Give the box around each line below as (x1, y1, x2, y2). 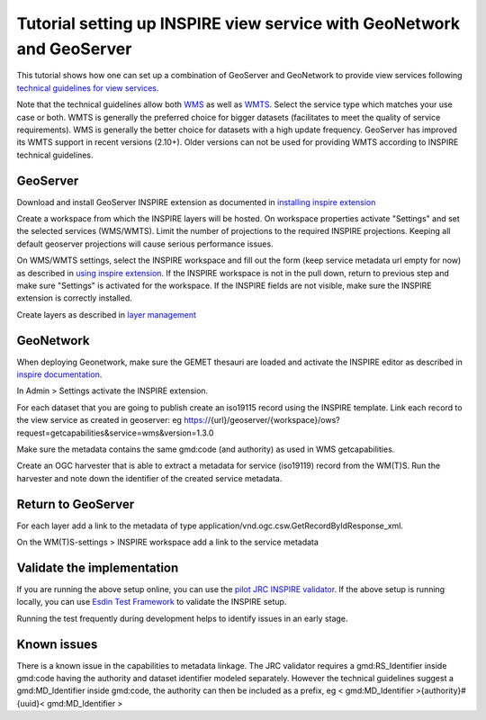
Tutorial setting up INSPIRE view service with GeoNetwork (16, 13, 461, 33)
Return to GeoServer (16, 496, 135, 512)
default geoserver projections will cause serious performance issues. (16, 238, 274, 249)
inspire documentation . (16, 369, 103, 380)
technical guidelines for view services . (16, 82, 159, 94)
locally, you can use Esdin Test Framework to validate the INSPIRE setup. (16, 597, 287, 607)
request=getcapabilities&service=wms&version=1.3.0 (16, 427, 214, 438)
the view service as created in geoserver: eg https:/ (16, 415, 209, 426)
